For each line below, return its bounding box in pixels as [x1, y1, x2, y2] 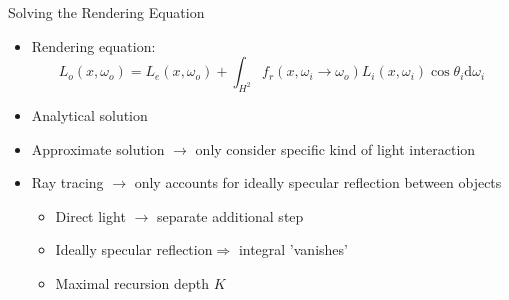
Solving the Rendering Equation [8, 2, 205, 22]
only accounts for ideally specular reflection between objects [134, 172, 502, 193]
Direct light [55, 205, 126, 226]
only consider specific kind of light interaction [195, 138, 476, 159]
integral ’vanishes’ [238, 239, 348, 260]
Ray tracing [31, 172, 104, 193]
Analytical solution [31, 104, 148, 125]
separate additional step [156, 205, 304, 226]
